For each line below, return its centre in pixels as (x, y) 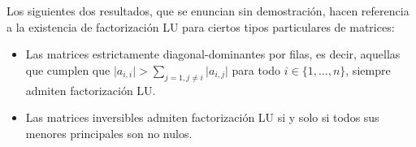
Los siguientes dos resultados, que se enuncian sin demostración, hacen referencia (208, 11)
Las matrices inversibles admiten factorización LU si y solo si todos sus (202, 117)
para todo (256, 69)
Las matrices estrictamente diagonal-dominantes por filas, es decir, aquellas (213, 54)
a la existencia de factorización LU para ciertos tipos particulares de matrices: (201, 26)
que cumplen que (68, 69)
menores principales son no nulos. (109, 133)
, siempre (368, 69)
